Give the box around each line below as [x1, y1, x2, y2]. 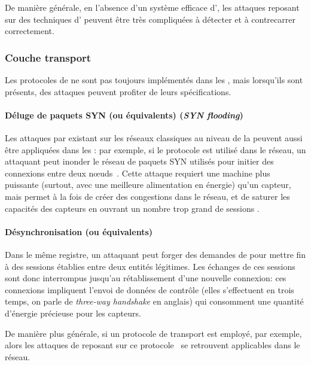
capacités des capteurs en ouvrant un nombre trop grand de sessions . [5, 202, 260, 214]
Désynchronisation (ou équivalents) [5, 225, 153, 238]
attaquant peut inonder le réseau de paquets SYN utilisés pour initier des [5, 155, 274, 168]
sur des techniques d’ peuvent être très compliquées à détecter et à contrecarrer [5, 13, 295, 25]
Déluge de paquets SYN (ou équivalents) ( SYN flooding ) [5, 108, 243, 121]
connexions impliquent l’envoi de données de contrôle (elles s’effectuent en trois [5, 283, 294, 296]
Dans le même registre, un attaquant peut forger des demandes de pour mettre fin [5, 248, 306, 260]
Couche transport [5, 50, 92, 65]
